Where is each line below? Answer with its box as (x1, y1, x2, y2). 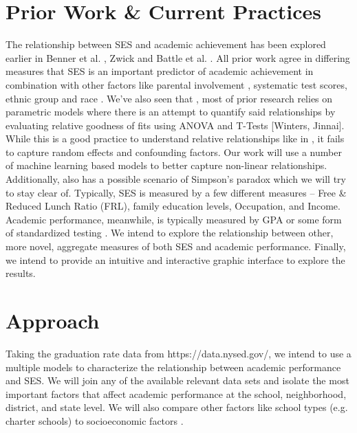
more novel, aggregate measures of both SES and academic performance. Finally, (6, 239, 346, 254)
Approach (6, 307, 100, 334)
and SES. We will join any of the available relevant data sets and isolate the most (6, 373, 349, 388)
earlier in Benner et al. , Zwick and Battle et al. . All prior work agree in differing (6, 50, 350, 65)
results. (6, 266, 36, 280)
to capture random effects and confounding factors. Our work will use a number (6, 144, 342, 159)
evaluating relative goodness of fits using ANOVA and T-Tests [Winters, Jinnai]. (6, 118, 345, 132)
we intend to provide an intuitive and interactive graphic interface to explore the (6, 252, 345, 267)
